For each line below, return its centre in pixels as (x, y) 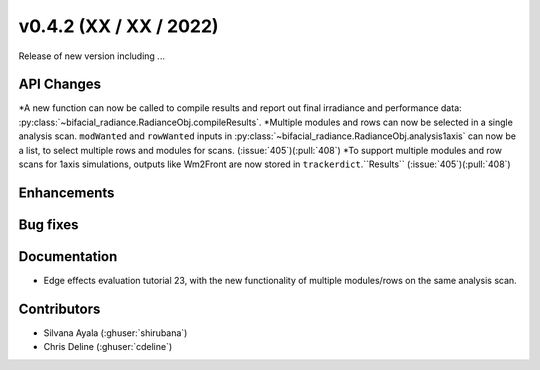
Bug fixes (48, 224)
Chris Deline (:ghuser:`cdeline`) (108, 347)
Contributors (59, 308)
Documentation (68, 256)
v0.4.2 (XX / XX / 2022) (118, 26)
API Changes (60, 84)
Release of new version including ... (91, 56)
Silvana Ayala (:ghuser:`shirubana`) (115, 332)
